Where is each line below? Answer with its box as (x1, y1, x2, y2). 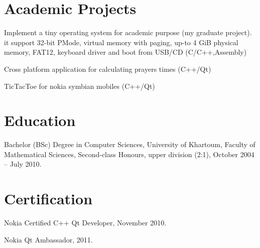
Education (4, 110, 76, 131)
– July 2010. (4, 159, 42, 169)
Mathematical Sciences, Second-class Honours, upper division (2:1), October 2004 (4, 149, 254, 159)
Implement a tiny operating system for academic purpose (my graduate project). (4, 27, 252, 38)
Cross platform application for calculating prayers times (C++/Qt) (4, 63, 211, 74)
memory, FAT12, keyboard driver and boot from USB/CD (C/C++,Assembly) (4, 47, 247, 57)
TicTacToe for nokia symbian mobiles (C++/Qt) (4, 80, 155, 91)
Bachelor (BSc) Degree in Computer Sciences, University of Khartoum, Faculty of (4, 139, 255, 150)
